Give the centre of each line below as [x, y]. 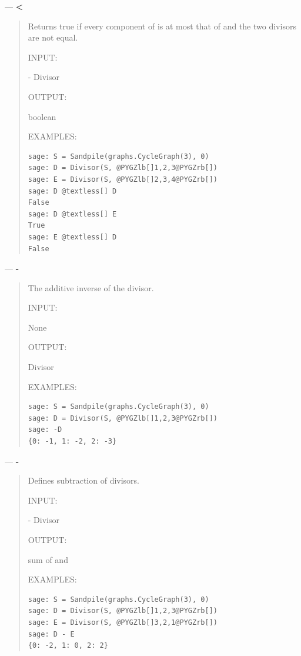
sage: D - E [51, 634]
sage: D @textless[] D [72, 191]
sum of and [48, 559]
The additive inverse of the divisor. [91, 287]
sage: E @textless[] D [72, 237]
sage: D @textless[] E [72, 214]
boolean [42, 116]
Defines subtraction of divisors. [84, 480]
